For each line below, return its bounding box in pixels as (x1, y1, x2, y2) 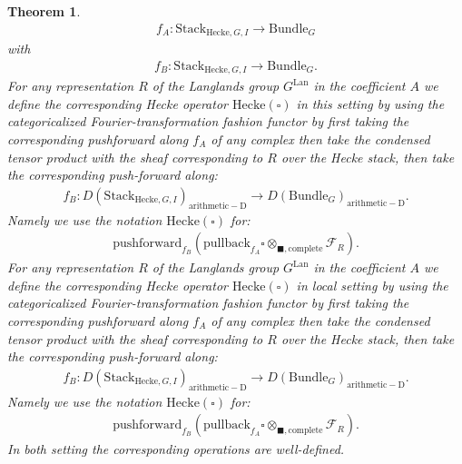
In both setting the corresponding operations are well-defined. (7, 439, 345, 459)
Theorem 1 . (7, 2, 81, 20)
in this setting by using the (296, 94, 445, 113)
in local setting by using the (296, 275, 448, 294)
